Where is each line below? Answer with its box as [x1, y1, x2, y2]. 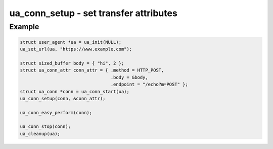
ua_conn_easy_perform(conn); [20, 110, 93, 115]
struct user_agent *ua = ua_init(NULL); [20, 39, 121, 45]
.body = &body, [110, 74, 149, 80]
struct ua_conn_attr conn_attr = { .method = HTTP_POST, [20, 67, 164, 73]
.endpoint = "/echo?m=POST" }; [110, 82, 188, 88]
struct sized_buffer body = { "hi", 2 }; [20, 60, 124, 66]
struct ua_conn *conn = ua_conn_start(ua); [20, 89, 130, 94]
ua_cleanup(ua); [20, 131, 61, 136]
